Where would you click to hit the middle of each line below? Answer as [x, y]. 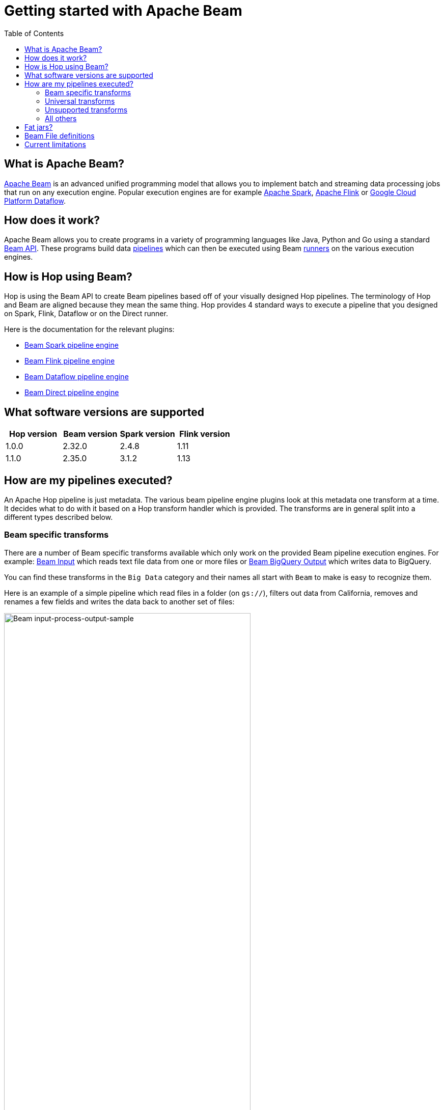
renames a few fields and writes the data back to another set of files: [119, 601]
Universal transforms [80, 101]
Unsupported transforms [86, 109]
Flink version [205, 434]
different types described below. [59, 517]
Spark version [147, 434]
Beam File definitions [60, 135]
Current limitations [55, 144]
